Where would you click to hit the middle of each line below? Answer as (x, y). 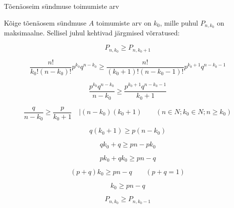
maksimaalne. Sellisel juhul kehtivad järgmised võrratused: (92, 33)
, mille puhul (179, 22)
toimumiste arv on (124, 22)
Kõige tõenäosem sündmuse (45, 22)
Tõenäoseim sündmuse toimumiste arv (62, 6)
